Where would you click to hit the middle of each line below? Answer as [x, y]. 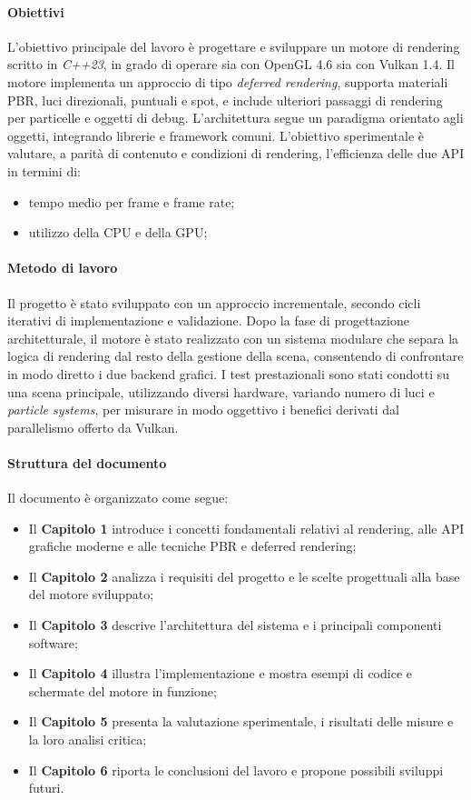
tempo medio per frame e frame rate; [132, 201]
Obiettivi [36, 11]
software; [53, 642]
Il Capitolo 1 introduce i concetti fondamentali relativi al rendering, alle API [246, 528]
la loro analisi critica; [88, 740]
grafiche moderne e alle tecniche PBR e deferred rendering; [192, 546]
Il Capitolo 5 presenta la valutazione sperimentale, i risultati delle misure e [241, 721]
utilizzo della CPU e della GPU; [118, 232]
